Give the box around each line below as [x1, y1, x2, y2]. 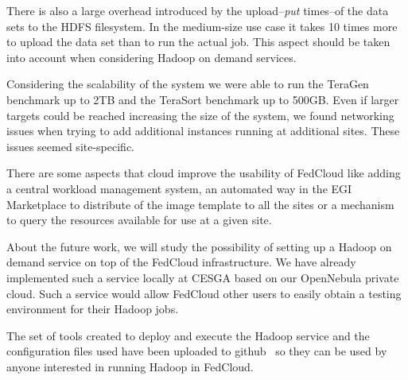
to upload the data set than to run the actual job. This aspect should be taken [6, 33, 391, 50]
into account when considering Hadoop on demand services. [6, 48, 297, 65]
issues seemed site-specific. [6, 138, 135, 154]
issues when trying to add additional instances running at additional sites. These [6, 122, 400, 139]
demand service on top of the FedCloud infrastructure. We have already [6, 254, 356, 270]
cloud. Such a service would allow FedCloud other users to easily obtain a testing [6, 285, 402, 301]
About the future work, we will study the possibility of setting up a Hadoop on [6, 238, 392, 254]
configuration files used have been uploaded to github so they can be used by [6, 343, 387, 359]
